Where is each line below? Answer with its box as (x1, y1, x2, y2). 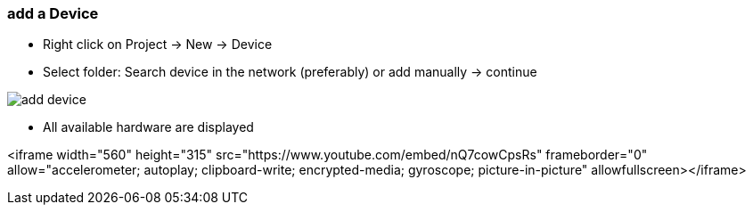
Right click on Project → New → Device (43, 37, 273, 53)
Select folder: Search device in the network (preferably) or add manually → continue (43, 64, 537, 80)
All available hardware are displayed (43, 119, 254, 135)
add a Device (7, 4, 99, 22)
